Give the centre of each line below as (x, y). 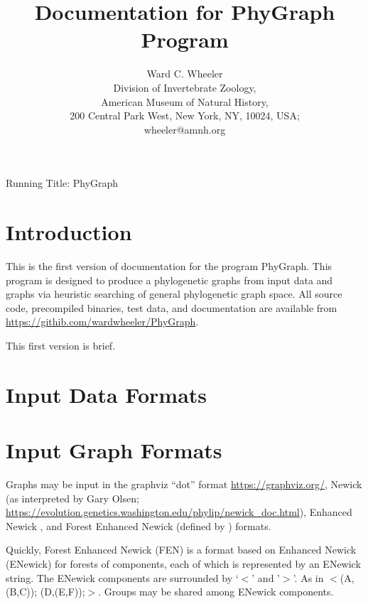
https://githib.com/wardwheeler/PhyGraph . (102, 322)
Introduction (69, 232)
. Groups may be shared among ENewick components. (216, 592)
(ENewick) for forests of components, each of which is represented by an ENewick (183, 564)
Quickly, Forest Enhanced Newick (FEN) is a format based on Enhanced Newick (181, 550)
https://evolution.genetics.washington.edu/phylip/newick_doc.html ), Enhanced (179, 512)
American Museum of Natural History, (185, 101)
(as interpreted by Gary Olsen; (72, 498)
